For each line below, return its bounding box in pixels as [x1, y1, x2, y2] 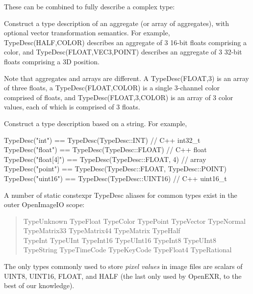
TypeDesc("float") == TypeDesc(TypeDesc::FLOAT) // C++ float [4, 144, 207, 155]
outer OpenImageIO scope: [4, 199, 85, 210]
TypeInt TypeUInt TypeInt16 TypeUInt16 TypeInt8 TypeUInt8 [23, 235, 216, 245]
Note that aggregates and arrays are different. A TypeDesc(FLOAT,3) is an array [4, 73, 249, 83]
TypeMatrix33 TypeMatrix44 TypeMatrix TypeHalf [23, 225, 180, 236]
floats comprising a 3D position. [4, 56, 100, 66]
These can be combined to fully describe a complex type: [4, 1, 175, 11]
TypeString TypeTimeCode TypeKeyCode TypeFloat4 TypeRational [23, 244, 232, 255]
